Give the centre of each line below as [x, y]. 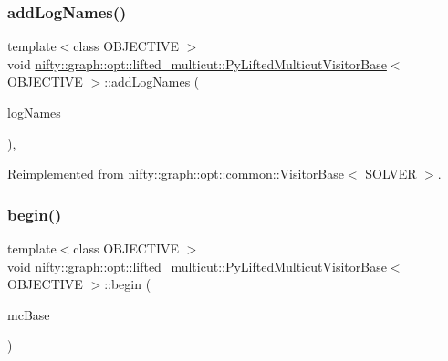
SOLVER [391, 174]
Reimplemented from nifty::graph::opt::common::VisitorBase [176, 174]
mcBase [29, 314]
